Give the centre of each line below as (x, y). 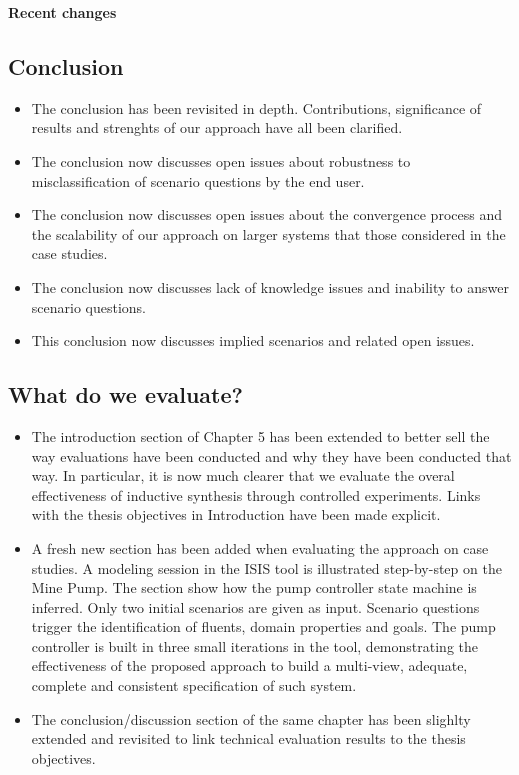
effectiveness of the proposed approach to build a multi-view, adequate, (249, 665)
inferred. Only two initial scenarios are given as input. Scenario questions (255, 606)
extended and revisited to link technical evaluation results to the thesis (248, 738)
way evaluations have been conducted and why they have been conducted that (271, 455)
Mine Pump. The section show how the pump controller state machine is (254, 587)
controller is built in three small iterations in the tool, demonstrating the (254, 645)
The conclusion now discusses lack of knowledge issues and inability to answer (270, 286)
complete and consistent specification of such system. (194, 685)
